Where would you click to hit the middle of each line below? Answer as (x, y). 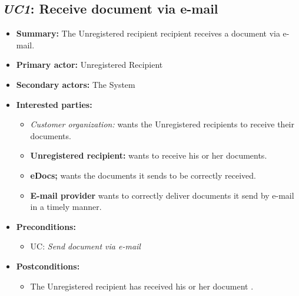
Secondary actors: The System (76, 84)
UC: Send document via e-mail (85, 246)
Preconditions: (46, 226)
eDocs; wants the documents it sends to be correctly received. (143, 175)
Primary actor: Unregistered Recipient (89, 65)
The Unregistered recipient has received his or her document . (142, 286)
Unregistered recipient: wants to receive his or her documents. (149, 155)
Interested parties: (54, 104)
